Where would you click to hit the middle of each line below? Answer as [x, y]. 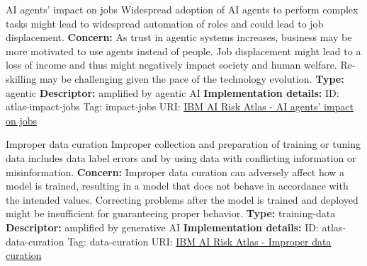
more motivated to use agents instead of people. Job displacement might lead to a [183, 51]
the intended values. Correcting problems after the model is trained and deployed [182, 199]
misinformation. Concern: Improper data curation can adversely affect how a [175, 172]
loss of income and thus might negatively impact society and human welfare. [171, 65]
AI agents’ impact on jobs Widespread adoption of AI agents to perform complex [182, 9]
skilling [21, 78]
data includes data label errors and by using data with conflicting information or [181, 157]
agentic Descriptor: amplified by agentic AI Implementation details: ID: [173, 92]
